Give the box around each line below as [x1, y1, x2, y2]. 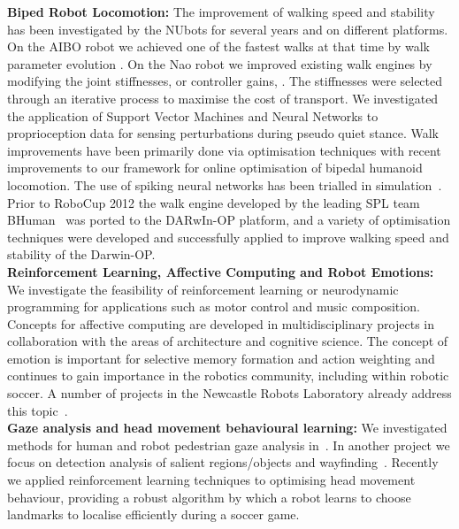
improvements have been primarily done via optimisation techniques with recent [7, 141, 441, 159]
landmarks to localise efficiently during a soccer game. [7, 505, 300, 524]
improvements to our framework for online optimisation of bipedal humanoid [7, 158, 423, 177]
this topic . [7, 401, 68, 419]
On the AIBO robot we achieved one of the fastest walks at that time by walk [7, 37, 430, 56]
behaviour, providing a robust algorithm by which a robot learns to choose [7, 487, 411, 506]
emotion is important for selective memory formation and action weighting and [7, 349, 435, 367]
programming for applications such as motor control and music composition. [7, 297, 420, 316]
